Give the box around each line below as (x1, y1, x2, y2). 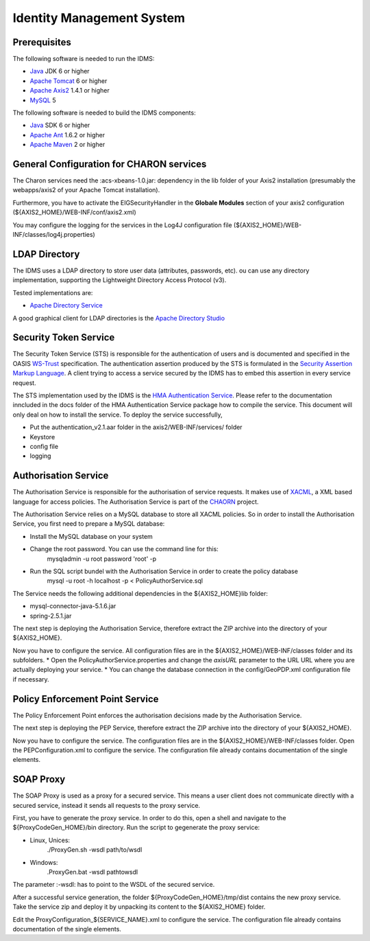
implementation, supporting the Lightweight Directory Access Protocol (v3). (12, 276, 227, 284)
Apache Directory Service (29, 301, 103, 310)
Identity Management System (12, 10, 185, 25)
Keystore (29, 432, 56, 441)
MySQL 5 (29, 96, 56, 104)
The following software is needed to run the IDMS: (12, 55, 155, 63)
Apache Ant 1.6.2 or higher (29, 130, 106, 139)
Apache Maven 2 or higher (29, 141, 106, 149)
